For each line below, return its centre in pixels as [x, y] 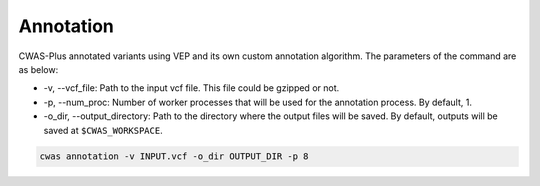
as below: [38, 69]
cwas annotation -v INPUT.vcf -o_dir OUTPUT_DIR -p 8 [174, 156]
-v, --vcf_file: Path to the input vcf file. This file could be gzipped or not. [191, 88]
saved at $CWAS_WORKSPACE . [103, 130]
